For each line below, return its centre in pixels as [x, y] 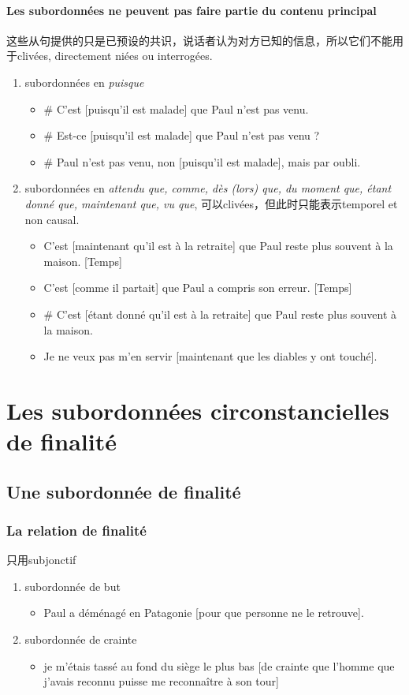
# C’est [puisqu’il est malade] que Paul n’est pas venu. [176, 108]
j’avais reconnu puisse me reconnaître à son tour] [161, 681]
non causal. [52, 219]
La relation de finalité [76, 530]
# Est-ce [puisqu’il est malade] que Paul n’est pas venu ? [182, 135]
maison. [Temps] [83, 261]
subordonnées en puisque [84, 82]
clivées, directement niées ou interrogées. [115, 56]
